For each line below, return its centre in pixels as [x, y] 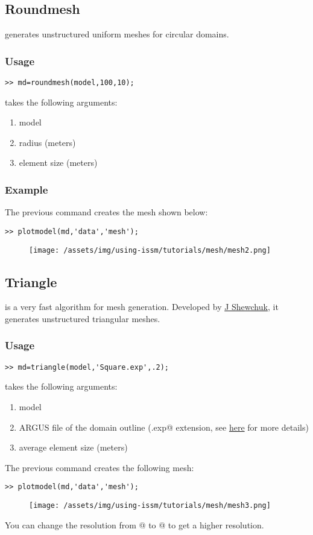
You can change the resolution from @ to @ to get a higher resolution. [134, 524]
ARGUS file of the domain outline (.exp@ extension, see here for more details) [164, 427]
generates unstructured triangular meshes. [83, 318]
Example [27, 189]
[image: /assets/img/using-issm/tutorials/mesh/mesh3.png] [150, 506]
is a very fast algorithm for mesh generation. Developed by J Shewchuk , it [142, 307]
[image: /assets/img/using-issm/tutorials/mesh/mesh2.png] [150, 250]
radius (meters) [47, 142]
